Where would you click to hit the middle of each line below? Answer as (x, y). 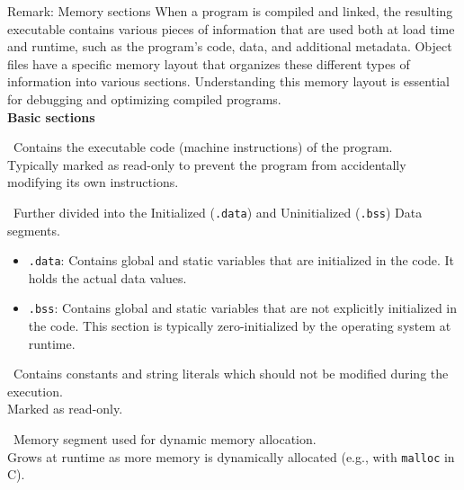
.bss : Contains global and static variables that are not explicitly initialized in (243, 308)
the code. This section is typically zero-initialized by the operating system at (240, 326)
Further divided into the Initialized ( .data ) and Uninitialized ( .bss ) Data (218, 212)
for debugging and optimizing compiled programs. (144, 98)
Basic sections (51, 116)
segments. (34, 230)
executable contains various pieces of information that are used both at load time (231, 28)
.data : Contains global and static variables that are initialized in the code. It (241, 260)
